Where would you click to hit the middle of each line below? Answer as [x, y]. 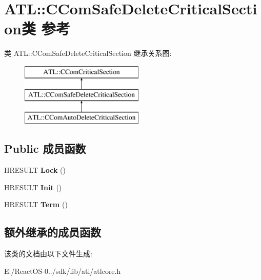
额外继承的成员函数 [53, 232]
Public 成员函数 [45, 148]
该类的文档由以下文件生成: [48, 254]
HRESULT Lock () [35, 170]
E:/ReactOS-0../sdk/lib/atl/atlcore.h [63, 271]
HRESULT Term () [36, 204]
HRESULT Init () [33, 187]
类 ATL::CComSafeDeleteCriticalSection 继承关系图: [88, 53]
